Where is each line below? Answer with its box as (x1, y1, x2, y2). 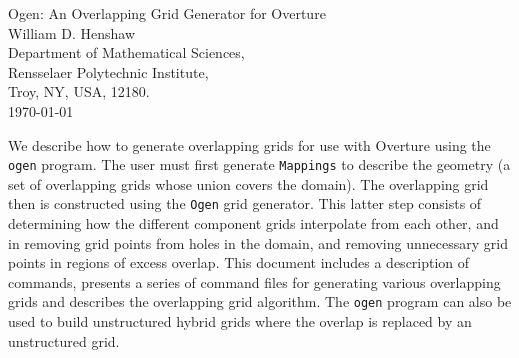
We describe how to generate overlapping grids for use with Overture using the (8, 134, 491, 155)
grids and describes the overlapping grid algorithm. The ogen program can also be (8, 291, 512, 312)
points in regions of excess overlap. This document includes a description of (8, 252, 470, 273)
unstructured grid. (8, 330, 120, 351)
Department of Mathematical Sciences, (8, 42, 245, 63)
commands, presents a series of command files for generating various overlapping (8, 271, 501, 292)
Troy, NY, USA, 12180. (8, 81, 150, 102)
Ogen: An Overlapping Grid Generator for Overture (8, 3, 326, 23)
